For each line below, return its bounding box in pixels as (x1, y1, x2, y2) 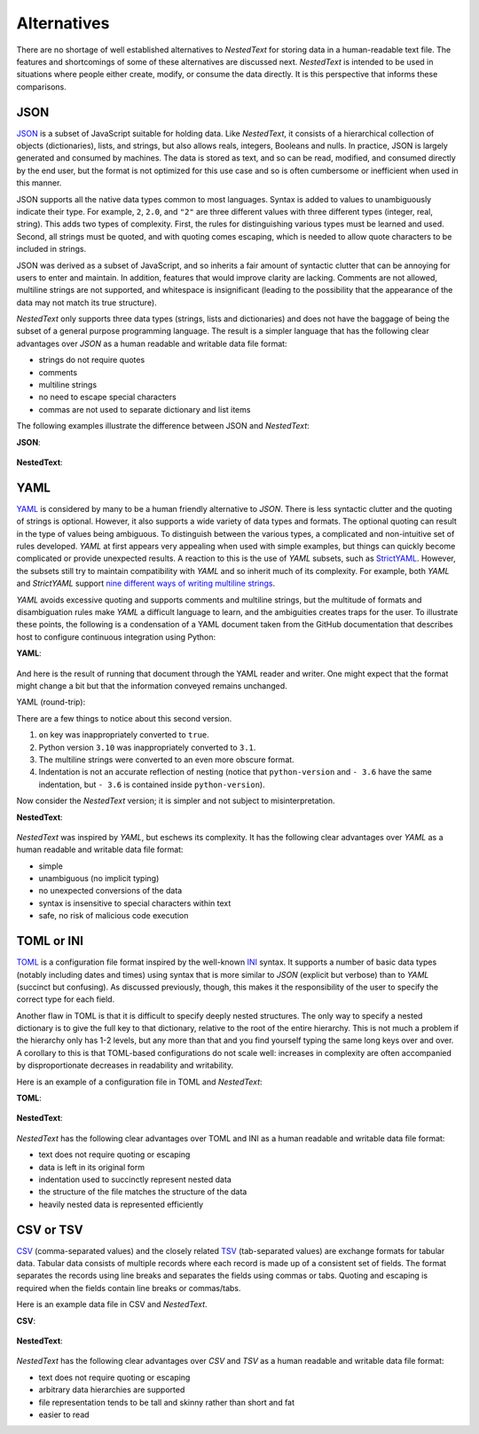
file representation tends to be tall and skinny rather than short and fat (38, 1397, 295, 1407)
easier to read (38, 1409, 90, 1420)
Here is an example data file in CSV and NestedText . (16, 1299, 208, 1310)
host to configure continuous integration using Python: (16, 631, 216, 642)
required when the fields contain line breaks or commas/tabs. (16, 1282, 241, 1293)
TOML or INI (16, 934, 84, 949)
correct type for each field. (16, 994, 115, 1005)
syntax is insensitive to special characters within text (38, 897, 232, 909)
